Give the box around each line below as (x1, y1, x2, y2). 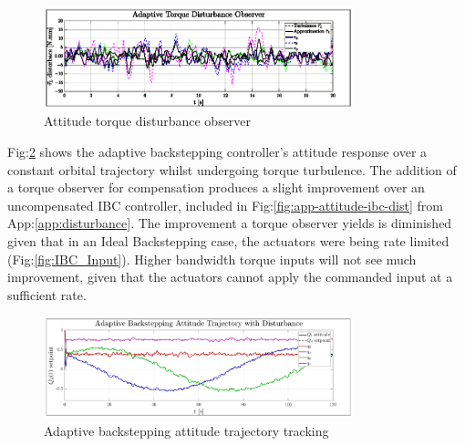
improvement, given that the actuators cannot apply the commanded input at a (7, 267, 453, 286)
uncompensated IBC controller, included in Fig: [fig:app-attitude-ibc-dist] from (7, 195, 443, 214)
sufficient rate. (7, 285, 87, 304)
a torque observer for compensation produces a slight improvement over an (7, 178, 425, 197)
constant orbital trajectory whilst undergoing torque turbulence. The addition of (7, 160, 457, 179)
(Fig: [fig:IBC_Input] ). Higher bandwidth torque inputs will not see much (7, 249, 417, 268)
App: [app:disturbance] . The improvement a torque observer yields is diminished (7, 213, 452, 233)
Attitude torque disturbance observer (44, 111, 252, 130)
